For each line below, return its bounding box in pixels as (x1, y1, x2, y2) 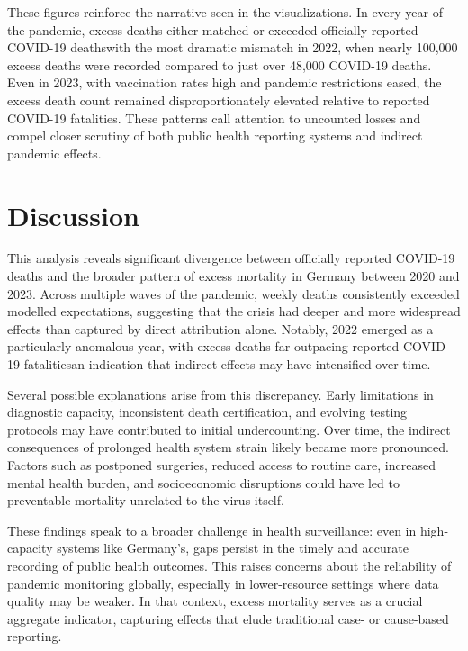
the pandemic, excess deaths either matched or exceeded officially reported (7, 20, 418, 39)
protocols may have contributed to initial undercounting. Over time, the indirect (7, 420, 451, 439)
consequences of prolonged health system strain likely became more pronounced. (7, 438, 449, 457)
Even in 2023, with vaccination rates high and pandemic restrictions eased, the (7, 73, 442, 92)
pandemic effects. (7, 143, 102, 162)
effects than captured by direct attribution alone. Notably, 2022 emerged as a (7, 319, 434, 338)
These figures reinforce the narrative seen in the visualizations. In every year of (7, 3, 444, 21)
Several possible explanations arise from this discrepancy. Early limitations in (7, 384, 434, 403)
